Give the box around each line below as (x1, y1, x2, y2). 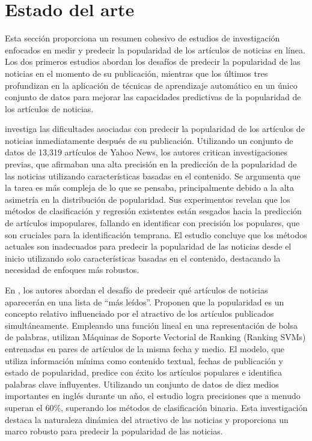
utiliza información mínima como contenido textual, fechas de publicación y (5, 354, 283, 367)
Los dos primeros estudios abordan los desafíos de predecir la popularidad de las (5, 55, 301, 68)
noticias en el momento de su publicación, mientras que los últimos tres (5, 67, 268, 79)
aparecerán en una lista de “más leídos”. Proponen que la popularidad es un (5, 295, 284, 308)
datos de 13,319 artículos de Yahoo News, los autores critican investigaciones (5, 146, 288, 158)
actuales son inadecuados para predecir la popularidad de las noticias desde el (5, 240, 292, 253)
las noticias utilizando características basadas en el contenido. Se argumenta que (5, 169, 301, 182)
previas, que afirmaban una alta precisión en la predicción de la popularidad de (5, 158, 297, 170)
